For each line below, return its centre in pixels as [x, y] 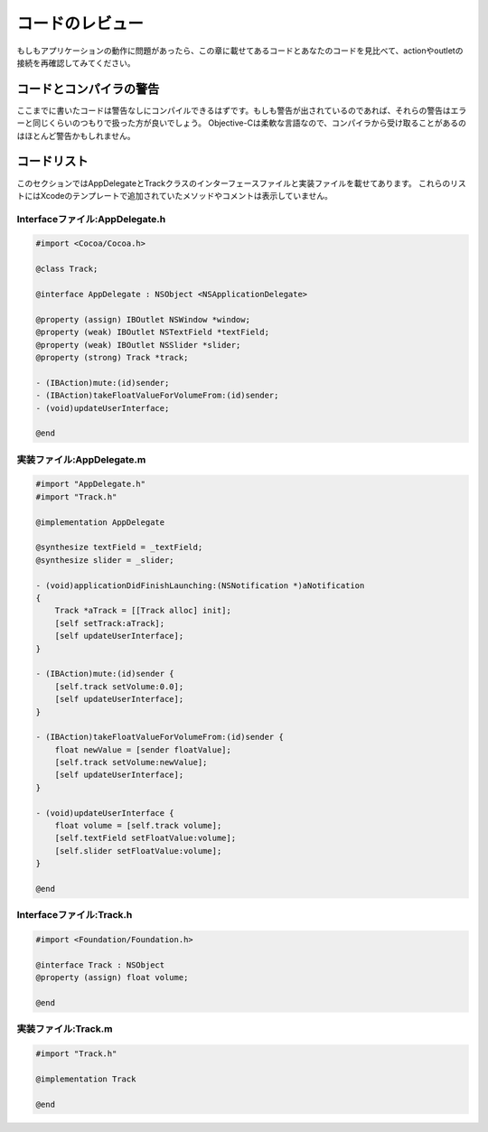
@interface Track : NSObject [100, 965]
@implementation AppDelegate [100, 522]
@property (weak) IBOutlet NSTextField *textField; [153, 332]
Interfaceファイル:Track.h [75, 915]
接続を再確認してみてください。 [76, 62]
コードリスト [52, 161]
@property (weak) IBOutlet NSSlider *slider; [138, 345]
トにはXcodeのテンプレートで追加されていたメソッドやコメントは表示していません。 [175, 195]
